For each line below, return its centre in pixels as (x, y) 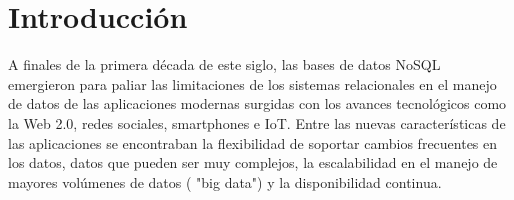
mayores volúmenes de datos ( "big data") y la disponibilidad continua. (225, 181)
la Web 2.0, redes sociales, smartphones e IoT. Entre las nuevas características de (257, 122)
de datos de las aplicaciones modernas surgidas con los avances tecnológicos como (257, 103)
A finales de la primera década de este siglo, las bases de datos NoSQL (224, 64)
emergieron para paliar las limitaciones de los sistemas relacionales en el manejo (252, 83)
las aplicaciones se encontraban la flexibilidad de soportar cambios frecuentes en (253, 142)
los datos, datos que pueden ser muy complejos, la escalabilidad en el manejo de (253, 162)
